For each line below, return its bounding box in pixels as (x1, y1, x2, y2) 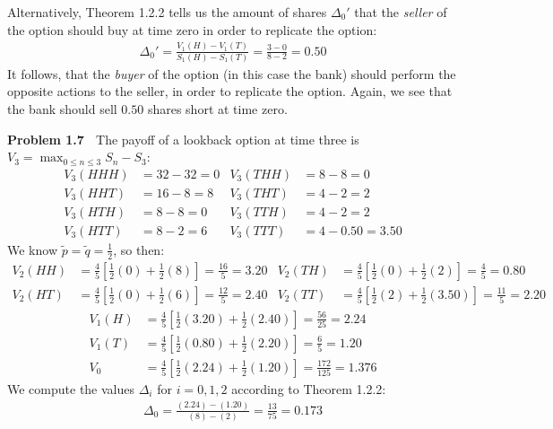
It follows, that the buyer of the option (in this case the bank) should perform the (7, 64, 456, 83)
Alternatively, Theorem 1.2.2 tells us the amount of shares (7, 3, 327, 21)
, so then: (113, 240, 165, 258)
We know (7, 240, 57, 258)
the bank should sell (7, 100, 117, 118)
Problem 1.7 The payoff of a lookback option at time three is (7, 129, 359, 148)
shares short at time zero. (147, 100, 288, 118)
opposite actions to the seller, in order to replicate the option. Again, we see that (7, 82, 453, 101)
